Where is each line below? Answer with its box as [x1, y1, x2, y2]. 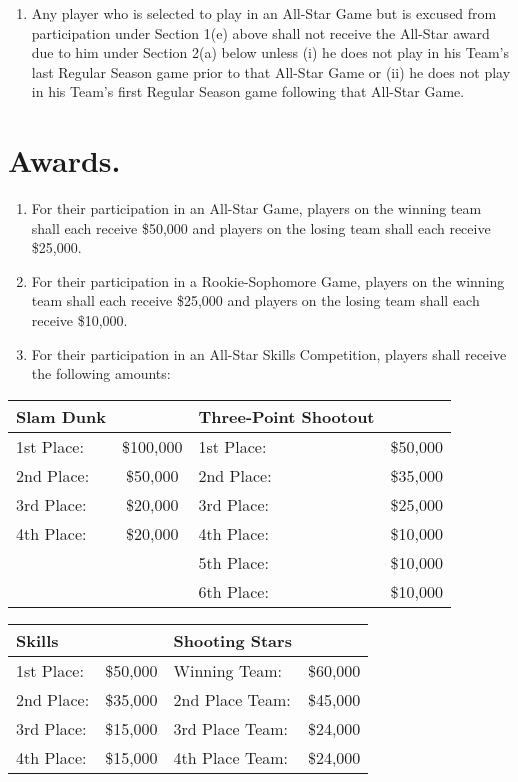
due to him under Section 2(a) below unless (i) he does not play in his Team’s [31, 42, 509, 63]
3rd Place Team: [173, 716, 289, 740]
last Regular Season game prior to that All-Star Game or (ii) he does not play [31, 61, 511, 82]
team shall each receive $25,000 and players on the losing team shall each [31, 290, 480, 311]
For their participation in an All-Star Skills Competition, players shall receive [31, 343, 507, 364]
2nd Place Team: [173, 687, 291, 711]
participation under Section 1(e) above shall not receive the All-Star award [31, 22, 490, 43]
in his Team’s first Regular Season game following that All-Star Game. [31, 81, 465, 102]
